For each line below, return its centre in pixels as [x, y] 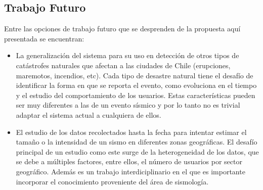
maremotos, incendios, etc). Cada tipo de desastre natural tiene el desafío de [135, 75]
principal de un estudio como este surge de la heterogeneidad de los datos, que [137, 151]
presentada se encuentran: [44, 38]
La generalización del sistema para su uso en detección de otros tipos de [127, 55]
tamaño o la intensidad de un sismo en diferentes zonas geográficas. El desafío [137, 142]
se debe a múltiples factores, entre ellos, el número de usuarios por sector [129, 161]
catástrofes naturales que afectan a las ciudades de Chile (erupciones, [123, 65]
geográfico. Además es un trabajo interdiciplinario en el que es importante [130, 171]
